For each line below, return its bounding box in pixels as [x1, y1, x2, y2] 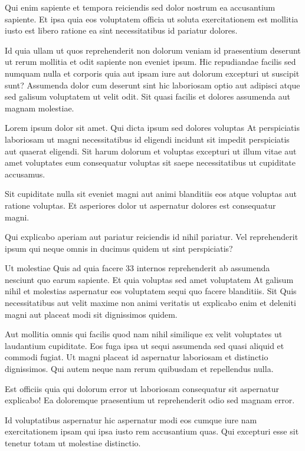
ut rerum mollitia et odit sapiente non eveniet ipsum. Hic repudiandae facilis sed [5, 55, 296, 68]
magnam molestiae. [5, 101, 74, 114]
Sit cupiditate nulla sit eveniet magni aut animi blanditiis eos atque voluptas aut [5, 187, 297, 200]
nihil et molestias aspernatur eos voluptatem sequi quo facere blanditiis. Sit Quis [5, 285, 297, 297]
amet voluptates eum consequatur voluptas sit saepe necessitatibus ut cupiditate [5, 156, 296, 169]
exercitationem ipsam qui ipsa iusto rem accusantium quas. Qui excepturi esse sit [5, 425, 299, 437]
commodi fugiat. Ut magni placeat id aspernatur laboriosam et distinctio [5, 351, 268, 363]
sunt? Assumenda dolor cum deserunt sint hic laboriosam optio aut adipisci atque [5, 78, 300, 91]
